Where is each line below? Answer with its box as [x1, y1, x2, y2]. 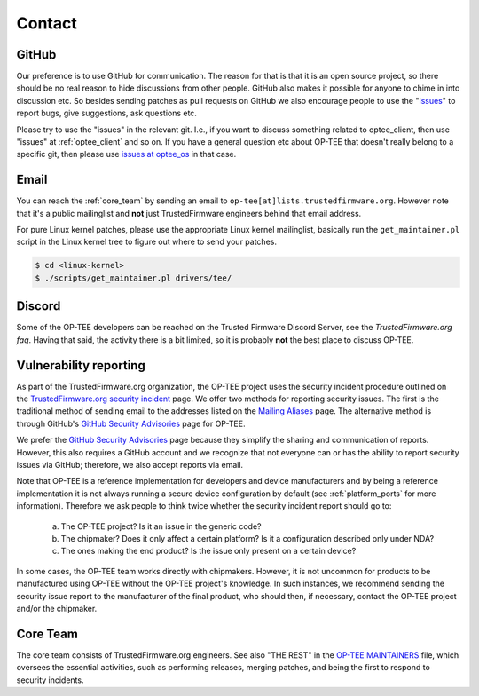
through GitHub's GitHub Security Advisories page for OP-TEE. [16, 418, 246, 429]
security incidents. [16, 675, 84, 685]
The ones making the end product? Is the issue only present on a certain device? [60, 546, 357, 557]
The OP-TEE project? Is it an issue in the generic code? [60, 520, 262, 532]
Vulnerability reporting [16, 358, 145, 373]
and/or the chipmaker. [16, 603, 98, 613]
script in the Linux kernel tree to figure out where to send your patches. [16, 236, 277, 248]
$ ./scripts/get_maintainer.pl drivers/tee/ [35, 273, 232, 283]
